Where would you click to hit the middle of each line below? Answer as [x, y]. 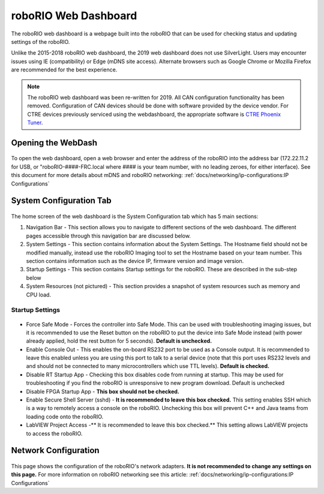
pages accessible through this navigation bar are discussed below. [109, 236]
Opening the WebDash [54, 143]
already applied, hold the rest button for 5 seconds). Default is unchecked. [119, 341]
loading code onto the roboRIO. [65, 417]
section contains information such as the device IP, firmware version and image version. [135, 261]
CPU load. [38, 295]
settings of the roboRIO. [40, 41]
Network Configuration [55, 450]
